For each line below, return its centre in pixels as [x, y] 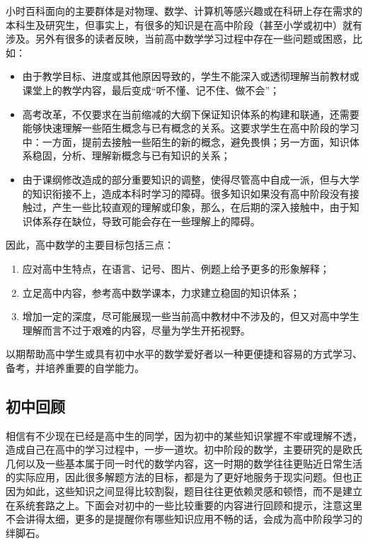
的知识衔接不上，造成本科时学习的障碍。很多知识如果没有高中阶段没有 [186, 193]
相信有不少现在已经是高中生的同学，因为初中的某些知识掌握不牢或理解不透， [184, 435]
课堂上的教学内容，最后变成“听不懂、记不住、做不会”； [151, 90]
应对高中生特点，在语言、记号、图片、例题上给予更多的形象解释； [176, 268]
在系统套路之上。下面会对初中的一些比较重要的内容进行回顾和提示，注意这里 [184, 505]
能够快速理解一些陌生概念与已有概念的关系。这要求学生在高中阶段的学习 [191, 128]
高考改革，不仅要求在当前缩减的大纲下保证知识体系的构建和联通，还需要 [191, 114]
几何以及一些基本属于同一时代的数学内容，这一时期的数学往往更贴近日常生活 [184, 463]
